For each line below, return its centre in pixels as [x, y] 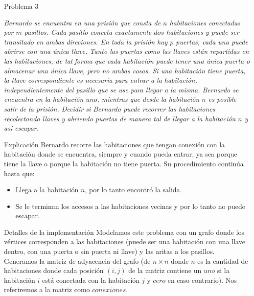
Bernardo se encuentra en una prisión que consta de [82, 22]
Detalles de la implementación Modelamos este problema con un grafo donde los [124, 232]
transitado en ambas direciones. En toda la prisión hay [86, 41]
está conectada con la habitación [91, 280]
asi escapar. [22, 128]
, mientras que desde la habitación [148, 99]
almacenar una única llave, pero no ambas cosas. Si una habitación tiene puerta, [125, 70]
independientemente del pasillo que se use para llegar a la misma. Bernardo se [121, 89]
